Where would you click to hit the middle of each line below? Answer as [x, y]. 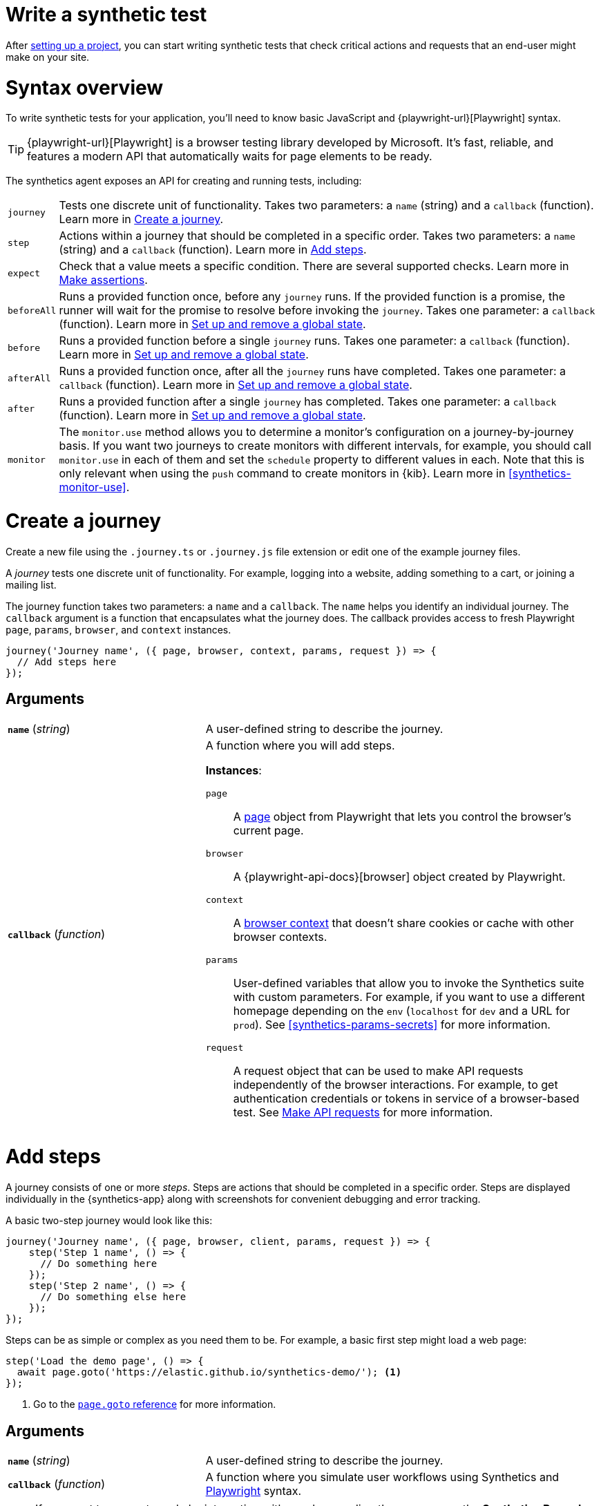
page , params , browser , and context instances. [118, 629]
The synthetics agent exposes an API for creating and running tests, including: [184, 181]
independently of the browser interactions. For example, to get [395, 1084]
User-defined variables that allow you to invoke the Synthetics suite [409, 983]
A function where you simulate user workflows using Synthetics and [382, 1477]
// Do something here [99, 1264]
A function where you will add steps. [300, 745]
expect [24, 273]
